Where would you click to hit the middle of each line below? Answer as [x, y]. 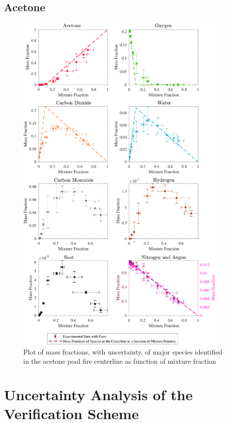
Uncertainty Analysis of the [98, 395]
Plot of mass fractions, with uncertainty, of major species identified [123, 351]
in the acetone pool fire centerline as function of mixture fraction [120, 361]
